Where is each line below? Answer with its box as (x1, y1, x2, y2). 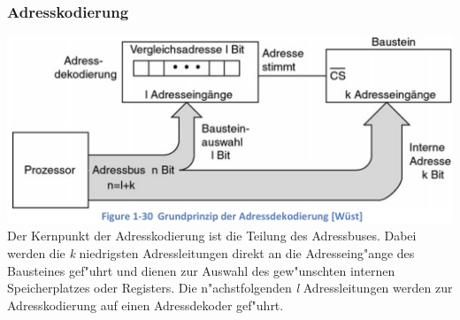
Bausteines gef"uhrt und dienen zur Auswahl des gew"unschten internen (7, 261, 395, 279)
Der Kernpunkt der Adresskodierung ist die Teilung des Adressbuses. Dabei (7, 226, 417, 245)
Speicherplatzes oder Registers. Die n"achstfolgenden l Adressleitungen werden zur (7, 278, 453, 297)
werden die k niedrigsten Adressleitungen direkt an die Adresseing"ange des (7, 244, 415, 263)
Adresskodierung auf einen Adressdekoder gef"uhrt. (7, 295, 284, 314)
